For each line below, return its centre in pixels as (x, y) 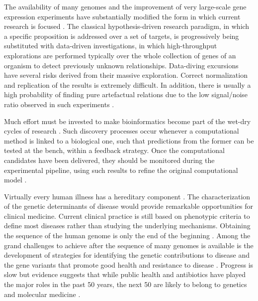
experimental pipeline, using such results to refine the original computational (121, 170)
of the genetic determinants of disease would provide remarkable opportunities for (129, 206)
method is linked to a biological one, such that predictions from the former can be (129, 140)
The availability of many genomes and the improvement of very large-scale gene (125, 6)
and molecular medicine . (42, 294)
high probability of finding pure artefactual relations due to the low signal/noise (126, 94)
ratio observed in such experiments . (59, 104)
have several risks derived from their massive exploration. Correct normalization (126, 75)
